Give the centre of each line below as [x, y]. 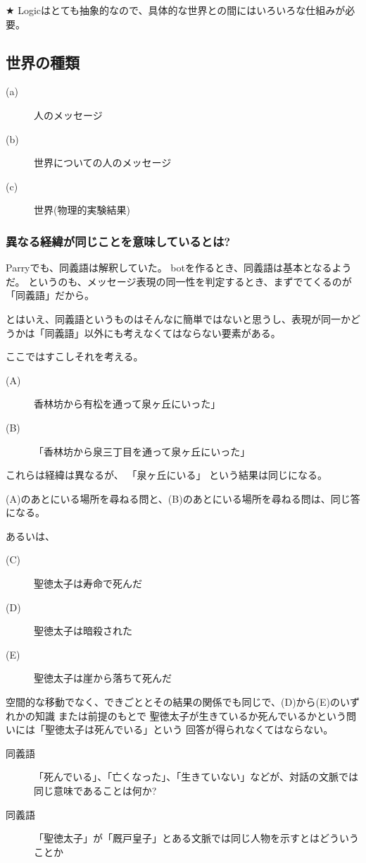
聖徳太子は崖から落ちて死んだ [103, 678]
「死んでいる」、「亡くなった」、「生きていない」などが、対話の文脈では [196, 777]
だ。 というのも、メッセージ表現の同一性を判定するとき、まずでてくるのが [179, 281]
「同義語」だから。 [50, 295]
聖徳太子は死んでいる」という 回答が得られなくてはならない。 [189, 729]
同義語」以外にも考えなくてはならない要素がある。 [163, 332]
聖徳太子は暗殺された [83, 631]
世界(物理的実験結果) [82, 210]
